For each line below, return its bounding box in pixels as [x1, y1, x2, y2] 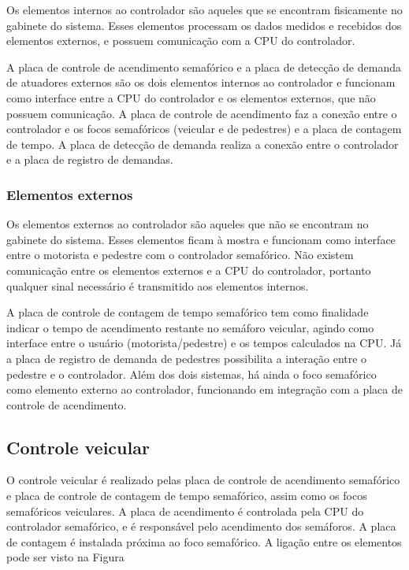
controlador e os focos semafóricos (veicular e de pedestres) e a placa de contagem [6, 120, 402, 137]
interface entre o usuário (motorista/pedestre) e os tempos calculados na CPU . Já [6, 335, 402, 351]
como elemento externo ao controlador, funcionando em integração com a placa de [6, 381, 403, 398]
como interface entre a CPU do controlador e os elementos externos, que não [6, 89, 376, 105]
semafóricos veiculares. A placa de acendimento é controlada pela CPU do [6, 502, 364, 519]
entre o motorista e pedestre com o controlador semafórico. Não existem [6, 246, 354, 263]
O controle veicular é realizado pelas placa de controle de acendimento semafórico [6, 472, 400, 488]
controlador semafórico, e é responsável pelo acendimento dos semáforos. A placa [6, 518, 396, 535]
